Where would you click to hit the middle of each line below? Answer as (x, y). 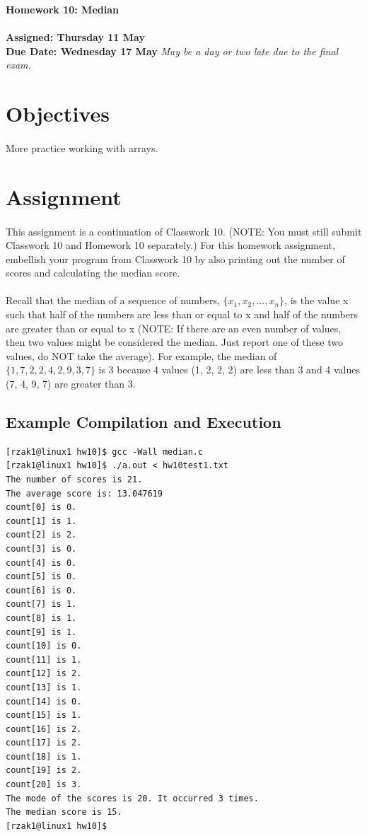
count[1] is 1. (41, 521)
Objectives (58, 114)
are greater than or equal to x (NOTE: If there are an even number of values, (174, 328)
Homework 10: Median (62, 9)
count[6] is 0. (41, 590)
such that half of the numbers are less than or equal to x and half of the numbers (182, 314)
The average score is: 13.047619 (84, 493)
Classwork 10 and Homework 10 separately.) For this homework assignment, (170, 245)
